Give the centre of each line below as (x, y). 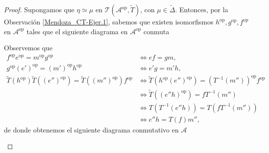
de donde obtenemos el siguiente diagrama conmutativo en (91, 129)
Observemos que (28, 48)
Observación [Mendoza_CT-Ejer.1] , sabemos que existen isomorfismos (109, 22)
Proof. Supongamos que (39, 9)
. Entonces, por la (202, 9)
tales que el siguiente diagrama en (77, 31)
